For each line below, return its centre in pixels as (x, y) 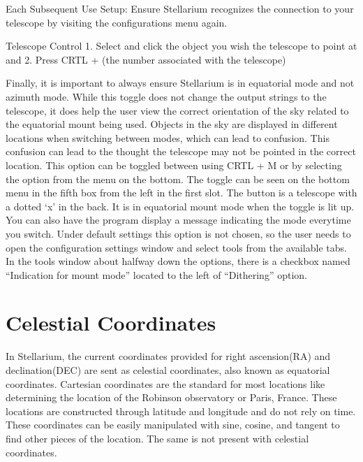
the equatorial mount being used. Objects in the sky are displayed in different (172, 124)
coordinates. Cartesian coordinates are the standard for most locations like (165, 383)
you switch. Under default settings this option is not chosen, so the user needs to (178, 233)
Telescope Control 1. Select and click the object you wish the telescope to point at (181, 46)
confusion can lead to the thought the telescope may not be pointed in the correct (181, 151)
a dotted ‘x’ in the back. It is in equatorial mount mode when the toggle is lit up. (180, 206)
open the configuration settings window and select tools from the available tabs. (176, 247)
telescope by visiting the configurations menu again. (117, 22)
